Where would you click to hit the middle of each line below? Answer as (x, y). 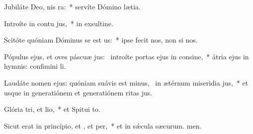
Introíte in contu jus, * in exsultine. (59, 23)
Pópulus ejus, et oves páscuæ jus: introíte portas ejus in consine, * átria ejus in (126, 56)
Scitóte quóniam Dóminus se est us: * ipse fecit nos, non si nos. (101, 40)
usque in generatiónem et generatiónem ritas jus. (78, 92)
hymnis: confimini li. (35, 66)
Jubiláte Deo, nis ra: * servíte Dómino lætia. (72, 6)
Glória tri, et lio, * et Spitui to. (52, 109)
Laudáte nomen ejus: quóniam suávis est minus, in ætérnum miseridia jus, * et (126, 82)
